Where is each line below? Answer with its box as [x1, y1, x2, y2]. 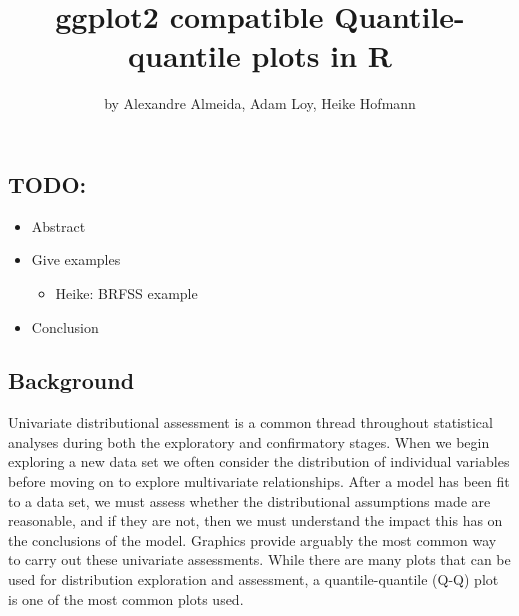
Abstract [31, 215, 86, 236]
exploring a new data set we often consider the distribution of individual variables [8, 451, 510, 472]
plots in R [251, 35, 392, 76]
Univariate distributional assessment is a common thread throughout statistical [8, 412, 493, 433]
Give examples [31, 249, 121, 270]
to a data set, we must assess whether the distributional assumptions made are [8, 490, 491, 511]
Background [8, 365, 135, 396]
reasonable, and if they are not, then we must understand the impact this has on [8, 510, 503, 531]
